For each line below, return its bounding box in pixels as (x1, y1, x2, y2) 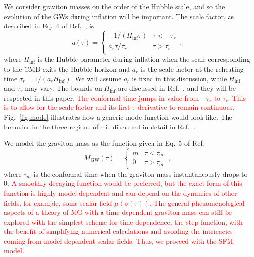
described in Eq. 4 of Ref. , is (4, 21, 94, 31)
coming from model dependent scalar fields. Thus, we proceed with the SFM (4, 235, 233, 246)
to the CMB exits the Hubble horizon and (4, 63, 130, 74)
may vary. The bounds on (25, 83, 102, 93)
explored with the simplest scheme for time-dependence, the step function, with (4, 216, 243, 227)
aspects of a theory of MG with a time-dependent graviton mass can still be (4, 207, 232, 217)
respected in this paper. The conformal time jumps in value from (4, 92, 199, 103)
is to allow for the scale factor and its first (4, 102, 130, 112)
